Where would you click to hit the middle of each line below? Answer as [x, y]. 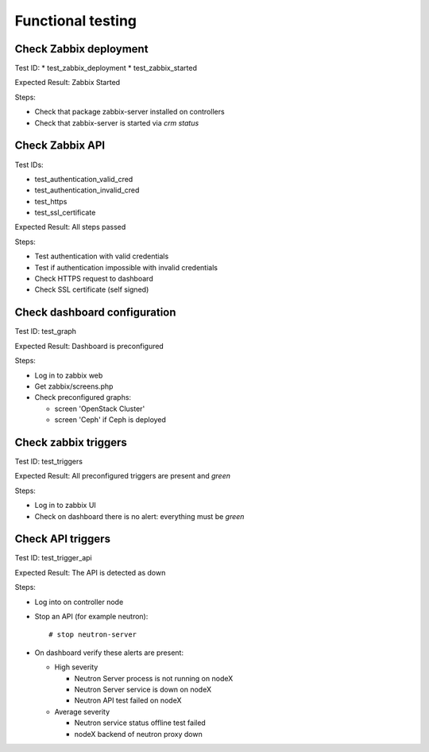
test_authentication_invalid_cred [87, 190]
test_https [51, 201]
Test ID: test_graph [46, 331]
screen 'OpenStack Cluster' [100, 409]
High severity [76, 667]
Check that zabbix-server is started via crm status [117, 122]
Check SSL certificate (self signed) [92, 289]
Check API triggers [63, 539]
